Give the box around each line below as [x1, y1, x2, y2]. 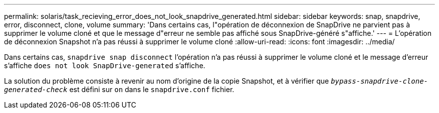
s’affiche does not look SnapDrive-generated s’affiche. [4, 61, 205, 70]
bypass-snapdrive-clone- [331, 77, 428, 85]
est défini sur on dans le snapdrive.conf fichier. [69, 85, 235, 94]
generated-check [4, 86, 68, 94]
